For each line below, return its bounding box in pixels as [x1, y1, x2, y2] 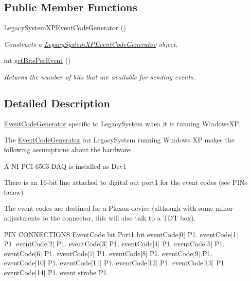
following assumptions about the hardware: [4, 144, 132, 154]
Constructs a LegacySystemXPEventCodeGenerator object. [4, 39, 178, 49]
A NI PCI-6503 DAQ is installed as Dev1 [4, 161, 126, 171]
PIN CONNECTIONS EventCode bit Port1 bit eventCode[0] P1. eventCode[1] [4, 229, 238, 239]
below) [4, 186, 24, 197]
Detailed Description [4, 95, 110, 110]
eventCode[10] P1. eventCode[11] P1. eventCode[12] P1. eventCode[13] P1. [4, 258, 226, 268]
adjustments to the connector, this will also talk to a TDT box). [4, 212, 196, 222]
